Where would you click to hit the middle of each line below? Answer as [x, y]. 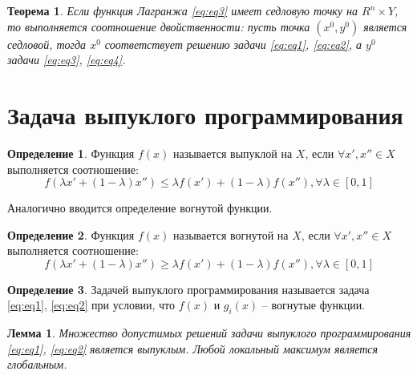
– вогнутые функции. [314, 305]
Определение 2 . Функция [71, 234]
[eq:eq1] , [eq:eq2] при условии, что [91, 305]
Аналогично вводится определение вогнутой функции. [140, 208]
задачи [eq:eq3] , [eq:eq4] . [67, 60]
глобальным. [37, 364]
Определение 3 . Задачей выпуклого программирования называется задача [188, 289]
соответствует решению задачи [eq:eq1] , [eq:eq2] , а [233, 44]
